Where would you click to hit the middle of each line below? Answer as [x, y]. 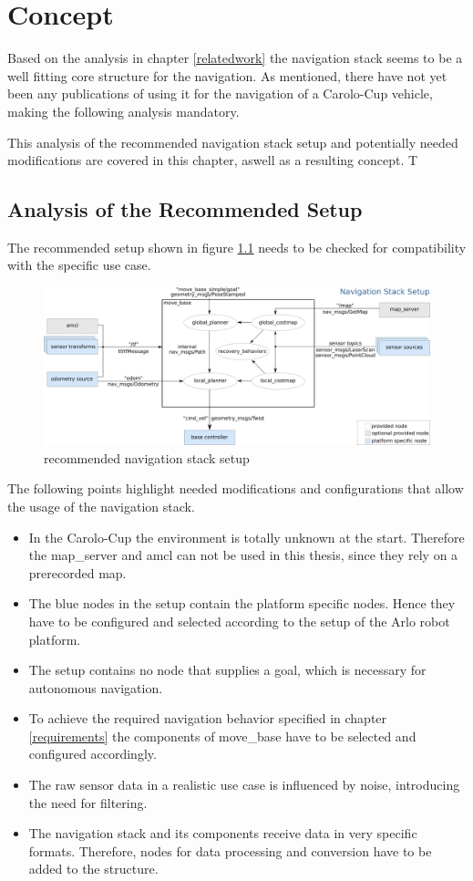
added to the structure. [93, 869]
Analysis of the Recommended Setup [185, 209]
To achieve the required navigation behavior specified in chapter [208, 718]
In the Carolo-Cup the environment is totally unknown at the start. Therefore [247, 537]
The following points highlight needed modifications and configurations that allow [236, 488]
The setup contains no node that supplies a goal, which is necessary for [227, 670]
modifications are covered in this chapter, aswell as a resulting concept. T [213, 160]
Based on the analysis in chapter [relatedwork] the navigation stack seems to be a [235, 58]
